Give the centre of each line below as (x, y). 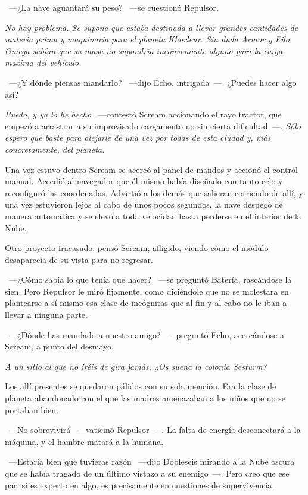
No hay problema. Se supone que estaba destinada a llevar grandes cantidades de (152, 27)
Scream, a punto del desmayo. (59, 346)
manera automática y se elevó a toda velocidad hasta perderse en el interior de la (153, 216)
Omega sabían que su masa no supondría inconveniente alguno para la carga (144, 50)
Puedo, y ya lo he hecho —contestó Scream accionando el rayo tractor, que (143, 114)
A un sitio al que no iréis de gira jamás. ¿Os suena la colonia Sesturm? (136, 366)
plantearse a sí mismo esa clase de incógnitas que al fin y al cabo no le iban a (146, 303)
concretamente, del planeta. (55, 149)
